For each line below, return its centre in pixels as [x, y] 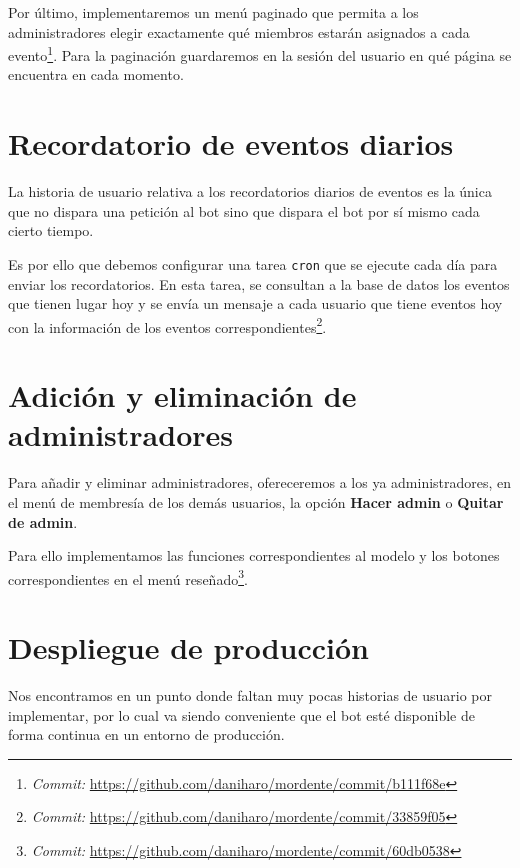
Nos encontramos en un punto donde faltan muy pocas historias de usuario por [250, 695]
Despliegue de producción [189, 647]
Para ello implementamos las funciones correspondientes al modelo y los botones [254, 555]
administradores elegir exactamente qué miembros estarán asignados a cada [239, 31]
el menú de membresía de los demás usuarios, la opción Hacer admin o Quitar [256, 501]
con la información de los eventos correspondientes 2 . [167, 325]
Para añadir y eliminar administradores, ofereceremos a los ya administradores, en [260, 482]
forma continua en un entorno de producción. [146, 734]
